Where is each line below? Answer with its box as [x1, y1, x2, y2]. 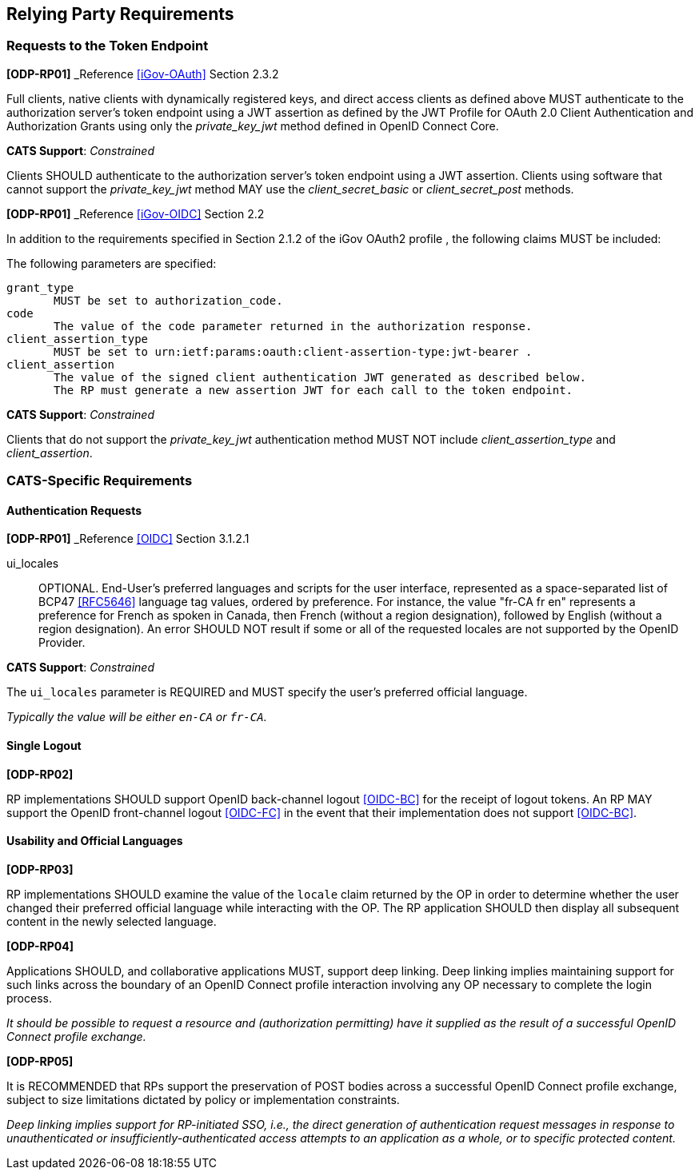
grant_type [6, 281, 74, 294]
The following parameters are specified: [6, 256, 217, 270]
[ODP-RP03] [6, 862, 74, 876]
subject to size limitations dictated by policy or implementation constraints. [6, 1092, 400, 1106]
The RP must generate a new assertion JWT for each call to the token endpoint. [54, 383, 573, 397]
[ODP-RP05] [6, 1054, 74, 1068]
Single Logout [6, 739, 82, 752]
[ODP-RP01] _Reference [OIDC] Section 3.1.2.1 [6, 532, 250, 546]
